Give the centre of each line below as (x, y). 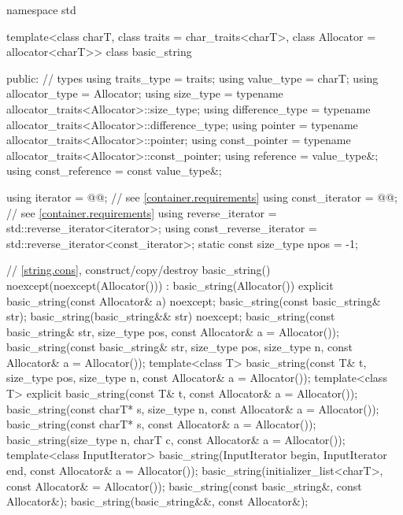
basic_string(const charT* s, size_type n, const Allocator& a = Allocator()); (193, 408)
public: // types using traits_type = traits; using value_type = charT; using (192, 78)
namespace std (41, 9)
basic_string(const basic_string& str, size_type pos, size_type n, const (179, 347)
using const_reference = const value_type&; (114, 170)
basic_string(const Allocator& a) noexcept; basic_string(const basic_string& (194, 300)
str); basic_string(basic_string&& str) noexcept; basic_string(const (171, 316)
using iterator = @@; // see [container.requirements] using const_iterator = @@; (202, 196)
